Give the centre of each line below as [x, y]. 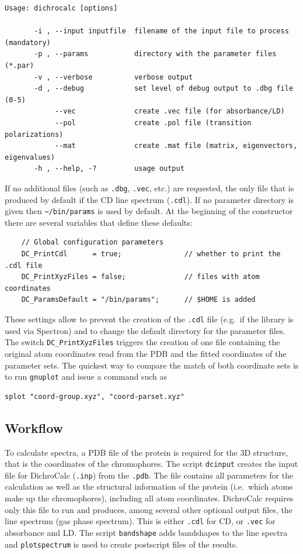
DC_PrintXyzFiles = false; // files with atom [140, 277]
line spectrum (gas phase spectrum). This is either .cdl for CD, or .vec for [140, 521]
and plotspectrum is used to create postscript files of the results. [121, 544]
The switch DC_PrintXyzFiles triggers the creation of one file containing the [142, 342]
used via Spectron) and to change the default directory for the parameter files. [145, 330]
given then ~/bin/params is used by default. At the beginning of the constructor [149, 211]
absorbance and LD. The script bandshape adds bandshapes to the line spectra [146, 532]
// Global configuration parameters [93, 242]
